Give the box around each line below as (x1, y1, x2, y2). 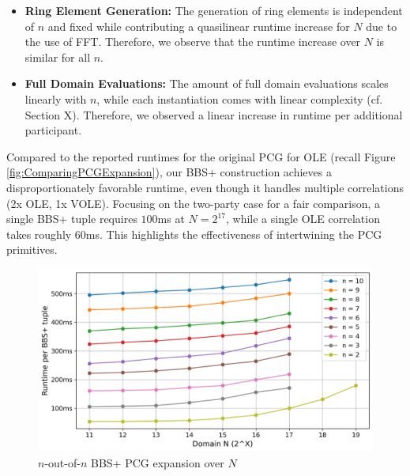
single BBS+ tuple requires (6, 210, 137, 227)
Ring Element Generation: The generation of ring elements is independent (24, 2, 403, 18)
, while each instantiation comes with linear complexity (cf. (96, 90, 383, 107)
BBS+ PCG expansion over (90, 454, 224, 470)
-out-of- (44, 454, 81, 470)
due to (366, 17, 397, 34)
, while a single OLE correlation (226, 210, 380, 227)
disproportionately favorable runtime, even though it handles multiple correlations (6, 179, 404, 195)
